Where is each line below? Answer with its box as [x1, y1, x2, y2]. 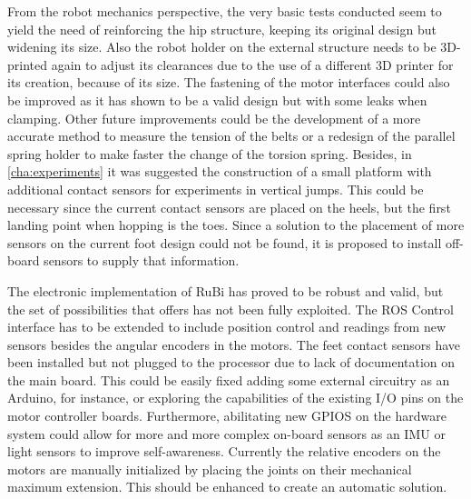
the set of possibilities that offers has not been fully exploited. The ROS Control [7, 299, 454, 318]
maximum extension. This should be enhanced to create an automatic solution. [7, 477, 447, 496]
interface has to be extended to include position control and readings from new [7, 317, 446, 336]
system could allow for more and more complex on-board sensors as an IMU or [7, 424, 446, 443]
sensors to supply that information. [44, 251, 240, 270]
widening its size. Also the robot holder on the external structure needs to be [7, 37, 437, 56]
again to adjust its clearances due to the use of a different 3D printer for [51, 55, 454, 74]
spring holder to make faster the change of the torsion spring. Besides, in [7, 144, 412, 163]
